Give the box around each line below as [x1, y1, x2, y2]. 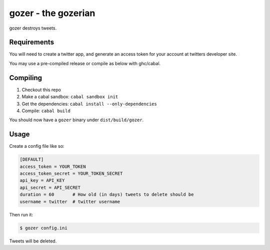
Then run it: [9, 211, 33, 217]
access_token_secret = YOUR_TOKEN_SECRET [19, 170, 123, 176]
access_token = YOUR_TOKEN [19, 163, 86, 169]
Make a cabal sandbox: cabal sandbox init [21, 94, 118, 100]
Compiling [9, 73, 42, 82]
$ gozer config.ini [19, 225, 67, 230]
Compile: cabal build [21, 108, 71, 114]
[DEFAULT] [19, 157, 44, 162]
